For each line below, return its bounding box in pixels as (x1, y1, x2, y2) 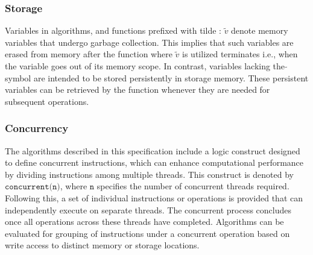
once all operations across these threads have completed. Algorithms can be (5, 215, 284, 228)
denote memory (231, 24, 288, 37)
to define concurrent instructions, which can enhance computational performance (5, 156, 304, 169)
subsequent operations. (5, 95, 89, 107)
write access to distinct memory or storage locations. (5, 239, 200, 251)
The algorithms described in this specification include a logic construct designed (5, 144, 300, 157)
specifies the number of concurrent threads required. (96, 180, 289, 192)
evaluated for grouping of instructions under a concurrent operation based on (5, 227, 290, 239)
